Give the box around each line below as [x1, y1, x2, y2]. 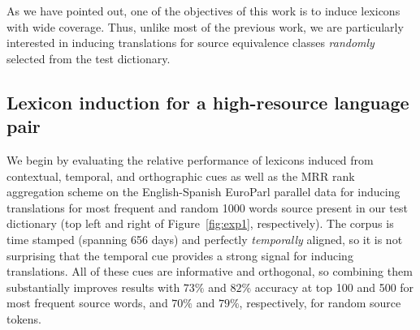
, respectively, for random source [239, 294, 401, 311]
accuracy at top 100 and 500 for [254, 278, 414, 295]
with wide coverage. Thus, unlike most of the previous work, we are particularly [6, 18, 404, 35]
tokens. [6, 310, 41, 327]
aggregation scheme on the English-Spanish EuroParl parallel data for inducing [6, 183, 401, 200]
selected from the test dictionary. [6, 49, 171, 66]
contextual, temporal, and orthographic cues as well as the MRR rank [6, 167, 355, 184]
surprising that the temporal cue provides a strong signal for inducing [6, 246, 353, 264]
